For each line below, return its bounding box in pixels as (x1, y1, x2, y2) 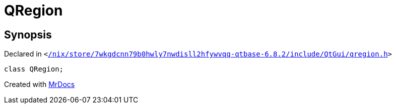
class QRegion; (4, 65, 64, 73)
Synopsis (4, 28, 52, 41)
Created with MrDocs (4, 80, 75, 89)
